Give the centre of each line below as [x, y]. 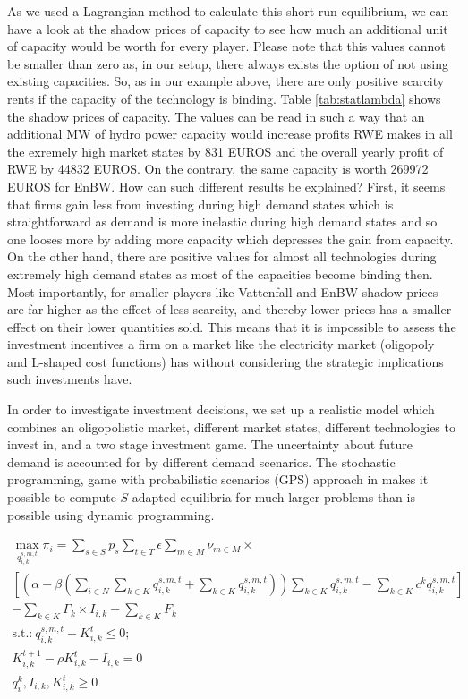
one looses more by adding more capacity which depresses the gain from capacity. [230, 239]
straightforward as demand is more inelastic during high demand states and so [222, 222]
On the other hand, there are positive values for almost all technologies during [222, 256]
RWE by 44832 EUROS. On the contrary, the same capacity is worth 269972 [218, 169]
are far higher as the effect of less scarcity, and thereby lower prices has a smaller [230, 309]
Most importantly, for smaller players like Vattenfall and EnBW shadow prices [223, 291]
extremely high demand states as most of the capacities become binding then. [220, 273]
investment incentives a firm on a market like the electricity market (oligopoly [221, 344]
